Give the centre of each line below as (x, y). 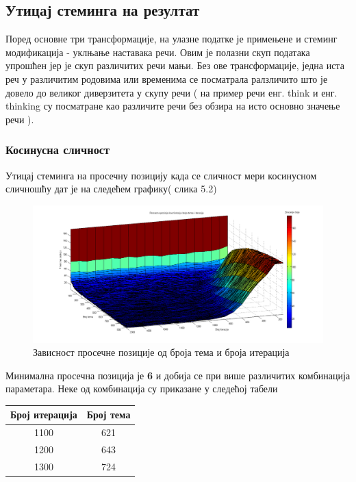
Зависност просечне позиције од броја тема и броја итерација (161, 352)
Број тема (109, 415)
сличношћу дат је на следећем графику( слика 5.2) (111, 189)
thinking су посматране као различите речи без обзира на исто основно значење (173, 106)
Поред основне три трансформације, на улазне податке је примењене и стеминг (171, 39)
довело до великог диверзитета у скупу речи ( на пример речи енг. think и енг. (171, 92)
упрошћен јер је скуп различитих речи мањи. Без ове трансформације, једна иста (175, 65)
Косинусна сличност (58, 150)
